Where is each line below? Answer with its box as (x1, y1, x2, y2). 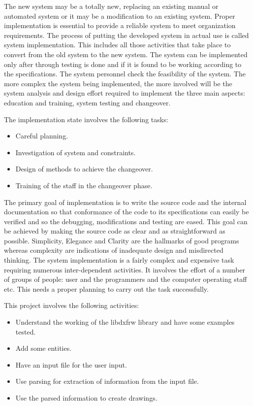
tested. (15, 326, 36, 337)
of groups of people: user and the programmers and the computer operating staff (4, 274, 247, 284)
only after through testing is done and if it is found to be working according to (4, 59, 242, 69)
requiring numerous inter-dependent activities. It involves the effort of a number (4, 264, 246, 274)
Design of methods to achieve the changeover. (15, 164, 153, 174)
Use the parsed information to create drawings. (15, 393, 158, 403)
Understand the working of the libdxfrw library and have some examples (15, 317, 235, 327)
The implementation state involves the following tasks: (4, 114, 168, 124)
